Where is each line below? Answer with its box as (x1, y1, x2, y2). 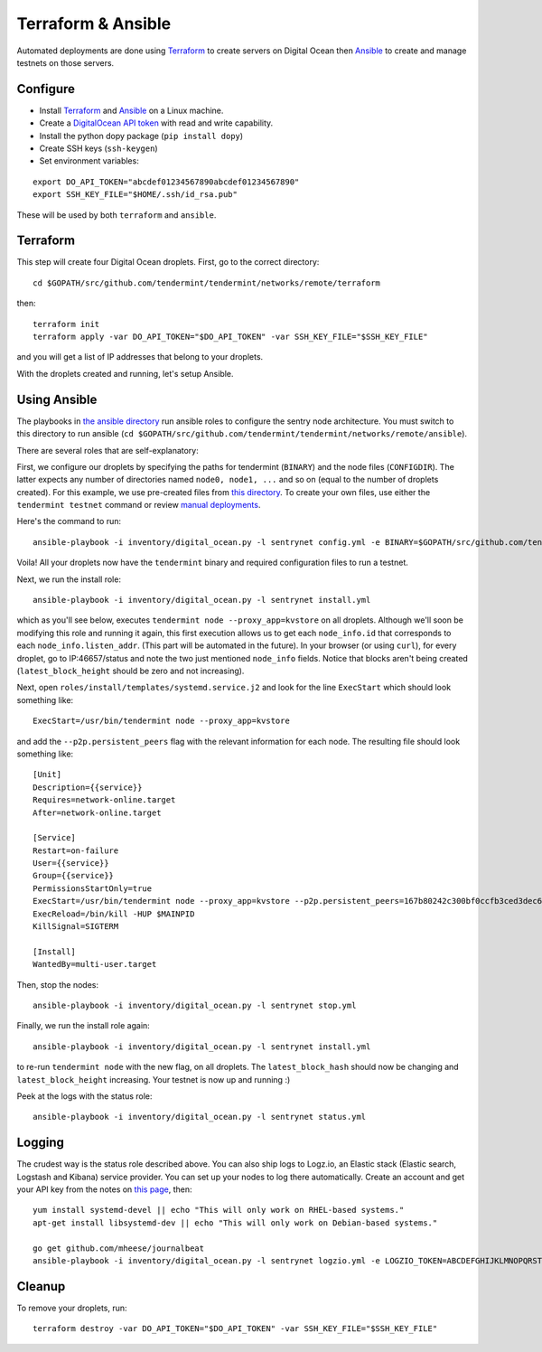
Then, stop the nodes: (16, 979, 99, 990)
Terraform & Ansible (16, 14, 172, 33)
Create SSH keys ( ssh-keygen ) (39, 143, 158, 154)
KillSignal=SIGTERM (33, 922, 119, 932)
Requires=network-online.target (33, 795, 176, 805)
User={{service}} (33, 859, 109, 868)
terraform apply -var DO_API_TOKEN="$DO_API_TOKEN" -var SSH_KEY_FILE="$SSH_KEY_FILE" (33, 332, 428, 343)
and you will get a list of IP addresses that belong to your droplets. (16, 352, 264, 362)
